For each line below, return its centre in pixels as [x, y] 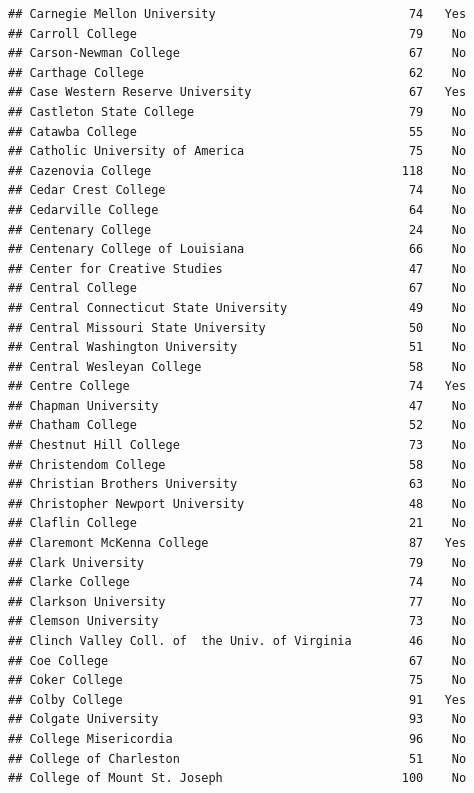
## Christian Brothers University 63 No [237, 484]
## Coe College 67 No [237, 660]
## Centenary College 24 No [237, 229]
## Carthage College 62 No [237, 72]
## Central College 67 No [237, 288]
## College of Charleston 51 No [237, 758]
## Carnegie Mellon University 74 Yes [237, 14]
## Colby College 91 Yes [237, 699]
